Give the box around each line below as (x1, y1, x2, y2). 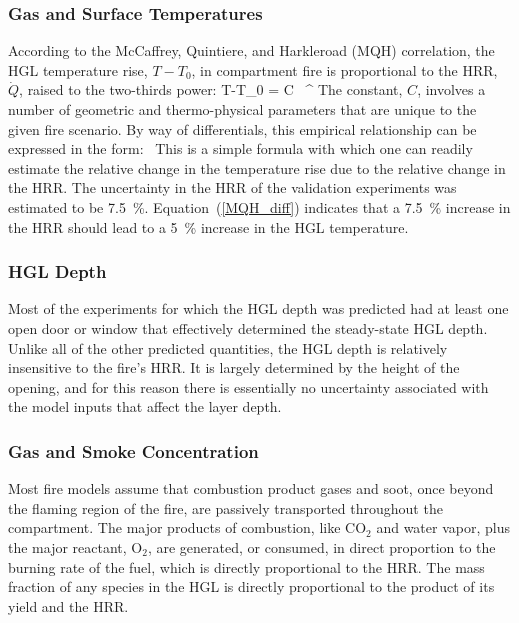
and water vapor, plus (376, 517, 510, 538)
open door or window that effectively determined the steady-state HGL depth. (8, 317, 488, 338)
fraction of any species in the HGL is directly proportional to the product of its (8, 576, 495, 597)
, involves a (417, 79, 486, 100)
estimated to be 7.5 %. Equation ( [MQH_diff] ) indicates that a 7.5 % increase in (8, 196, 511, 217)
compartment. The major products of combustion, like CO (8, 517, 367, 538)
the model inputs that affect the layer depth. (8, 396, 282, 417)
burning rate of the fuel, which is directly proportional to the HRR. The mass (8, 556, 485, 577)
